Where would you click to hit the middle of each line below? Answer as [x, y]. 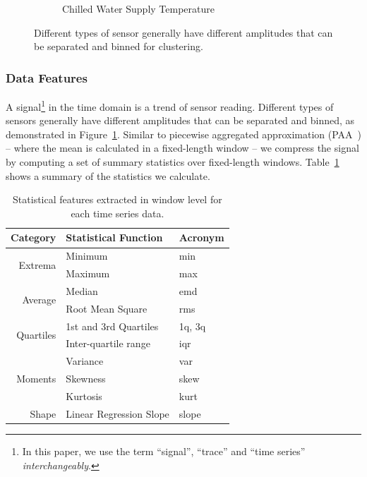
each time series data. [118, 213]
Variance [85, 361]
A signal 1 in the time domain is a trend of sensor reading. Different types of [170, 105]
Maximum [88, 273]
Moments [36, 379]
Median [82, 290]
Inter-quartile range [108, 343]
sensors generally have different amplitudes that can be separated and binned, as [180, 120]
